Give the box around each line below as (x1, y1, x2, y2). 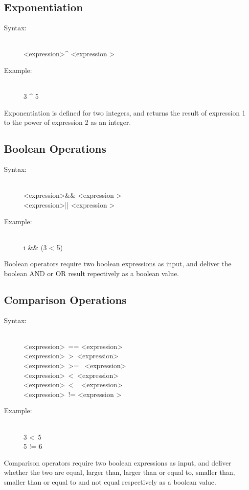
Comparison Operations (4, 292, 127, 307)
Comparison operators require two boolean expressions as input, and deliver (4, 457, 231, 467)
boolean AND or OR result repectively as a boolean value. (4, 268, 179, 278)
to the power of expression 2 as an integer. (4, 117, 131, 127)
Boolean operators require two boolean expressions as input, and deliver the (4, 258, 231, 269)
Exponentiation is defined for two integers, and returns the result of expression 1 (4, 107, 246, 117)
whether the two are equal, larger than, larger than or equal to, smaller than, (4, 467, 235, 477)
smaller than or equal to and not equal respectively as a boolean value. (4, 477, 216, 487)
